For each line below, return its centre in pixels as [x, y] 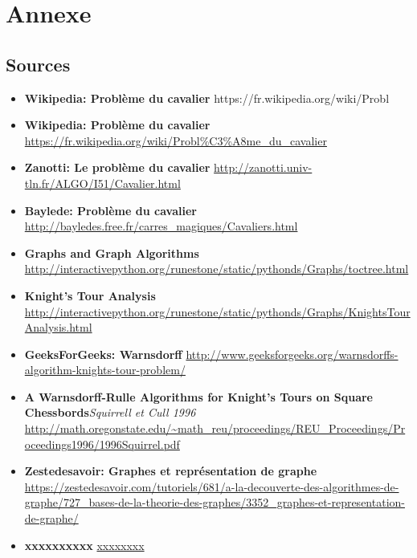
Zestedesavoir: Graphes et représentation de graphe [171, 471]
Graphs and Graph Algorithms [112, 253]
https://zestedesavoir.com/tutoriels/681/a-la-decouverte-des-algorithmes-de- [212, 486]
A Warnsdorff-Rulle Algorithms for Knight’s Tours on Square [198, 396]
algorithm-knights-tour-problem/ [105, 370]
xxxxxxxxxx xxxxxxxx [84, 545]
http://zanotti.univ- [263, 167]
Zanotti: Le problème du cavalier [117, 167]
